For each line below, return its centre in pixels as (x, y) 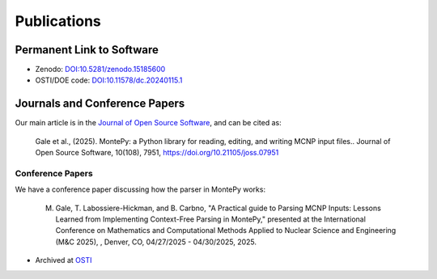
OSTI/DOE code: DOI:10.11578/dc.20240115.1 (109, 80)
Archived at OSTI (64, 260)
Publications (58, 21)
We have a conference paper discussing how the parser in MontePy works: (140, 189)
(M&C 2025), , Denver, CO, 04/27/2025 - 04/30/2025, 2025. (156, 242)
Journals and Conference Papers (100, 104)
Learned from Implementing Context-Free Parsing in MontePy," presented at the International (210, 219)
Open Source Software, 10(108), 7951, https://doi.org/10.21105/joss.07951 (157, 153)
